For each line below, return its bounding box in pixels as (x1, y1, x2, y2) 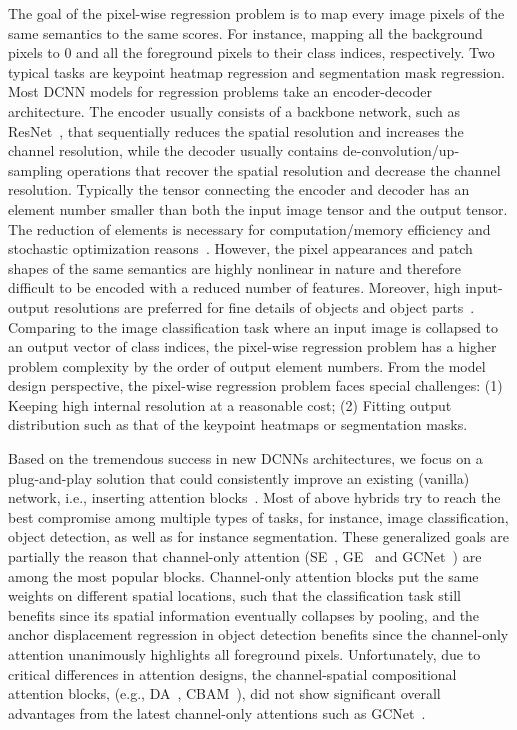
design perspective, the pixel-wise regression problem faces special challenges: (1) (8, 375, 503, 396)
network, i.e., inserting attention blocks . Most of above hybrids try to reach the (8, 487, 501, 508)
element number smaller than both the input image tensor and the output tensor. (8, 198, 508, 219)
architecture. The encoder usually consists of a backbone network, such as (8, 100, 461, 121)
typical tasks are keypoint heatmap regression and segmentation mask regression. (8, 61, 505, 82)
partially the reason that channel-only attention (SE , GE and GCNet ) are (8, 546, 482, 567)
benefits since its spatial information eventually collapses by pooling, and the (8, 604, 480, 625)
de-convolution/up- (342, 140, 460, 161)
